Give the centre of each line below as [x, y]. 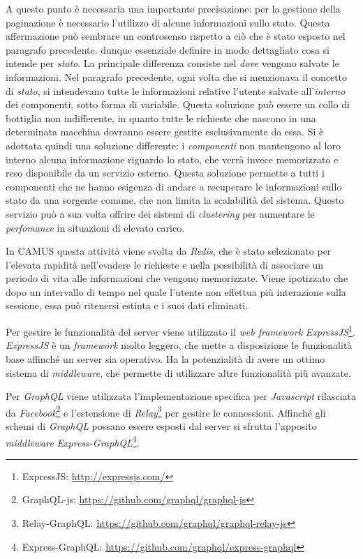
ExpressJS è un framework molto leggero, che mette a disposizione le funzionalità [179, 345]
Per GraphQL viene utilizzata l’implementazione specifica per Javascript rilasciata [181, 396]
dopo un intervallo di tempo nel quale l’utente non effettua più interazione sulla [176, 291]
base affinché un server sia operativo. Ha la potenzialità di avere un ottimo [165, 358]
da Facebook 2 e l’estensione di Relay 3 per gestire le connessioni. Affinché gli [166, 411]
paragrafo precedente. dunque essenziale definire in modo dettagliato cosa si [168, 49]
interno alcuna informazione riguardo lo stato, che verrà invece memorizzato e [172, 159]
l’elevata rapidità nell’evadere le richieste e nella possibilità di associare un [165, 264]
